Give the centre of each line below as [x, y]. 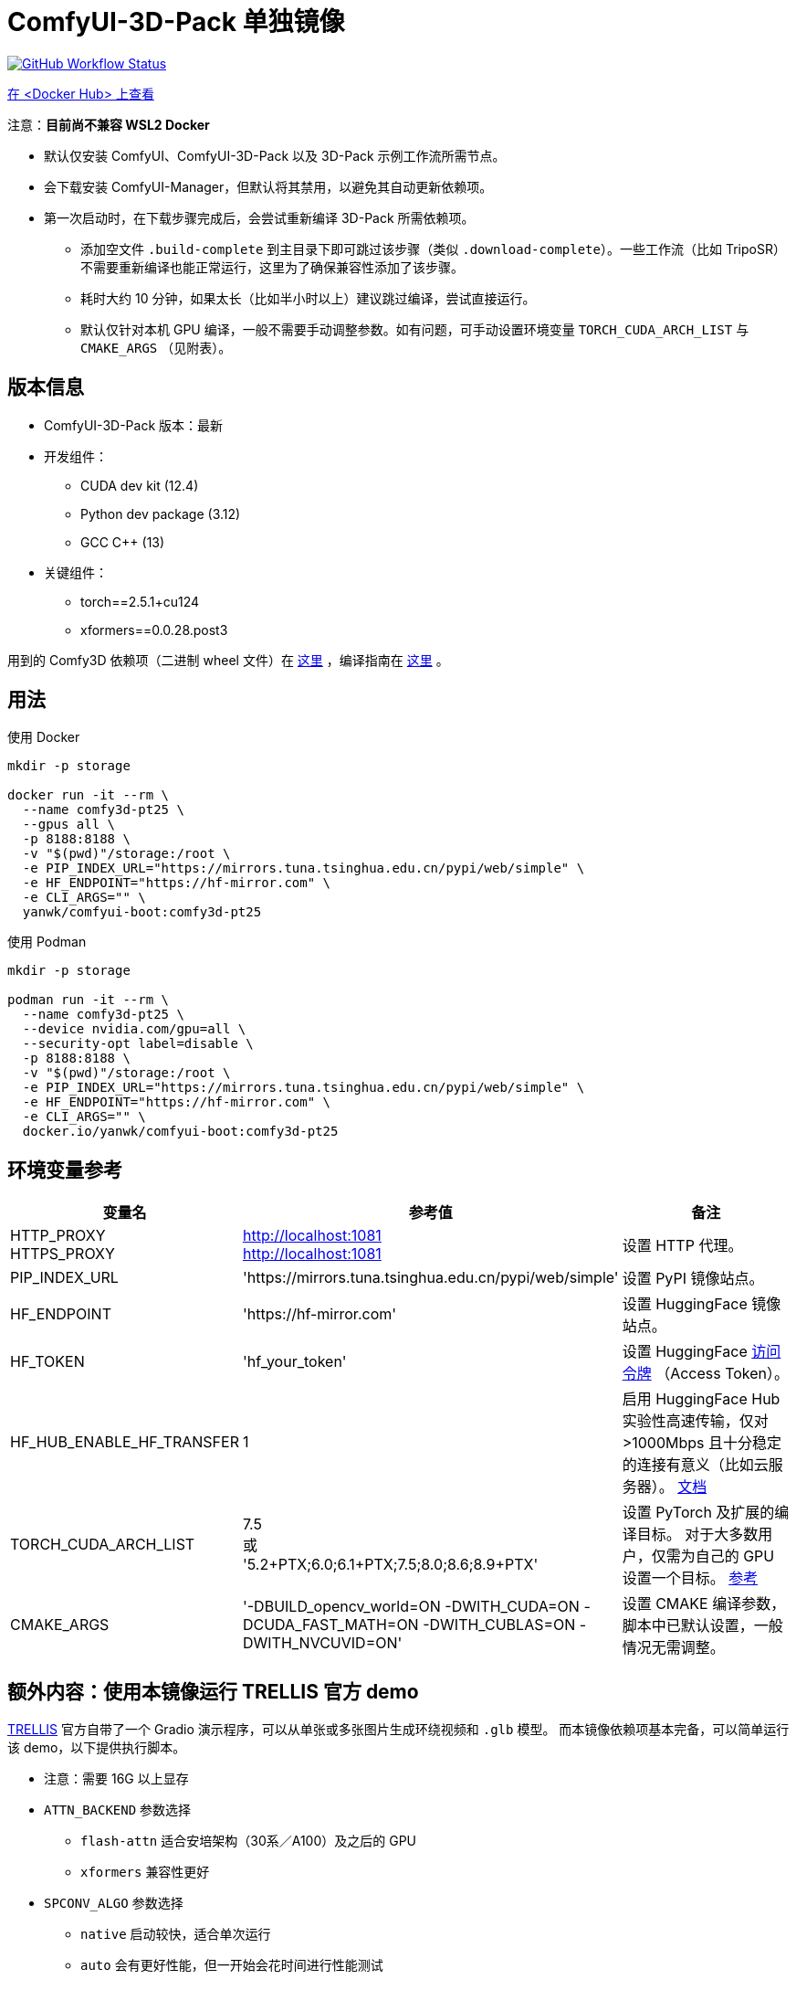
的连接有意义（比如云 [695, 1465]
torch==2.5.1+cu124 [140, 601]
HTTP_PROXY [58, 1236]
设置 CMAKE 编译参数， [704, 1604]
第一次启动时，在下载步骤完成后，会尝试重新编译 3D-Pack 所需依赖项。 [259, 217]
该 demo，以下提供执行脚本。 [97, 1748]
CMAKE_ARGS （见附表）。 [156, 347]
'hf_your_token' [294, 1362]
